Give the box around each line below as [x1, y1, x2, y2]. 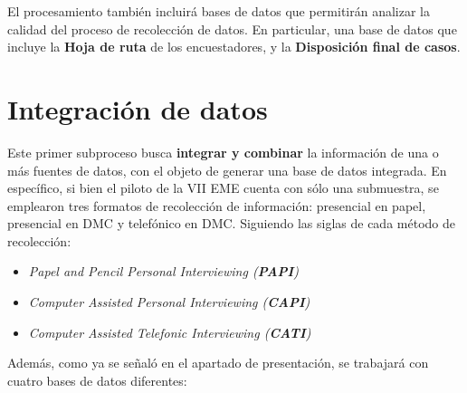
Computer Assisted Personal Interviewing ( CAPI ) [28, 292, 310, 312]
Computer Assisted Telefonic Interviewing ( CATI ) [28, 322, 311, 341]
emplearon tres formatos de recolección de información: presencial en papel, [7, 196, 426, 215]
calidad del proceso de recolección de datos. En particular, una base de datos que [7, 19, 457, 38]
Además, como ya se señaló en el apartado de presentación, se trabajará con [7, 353, 429, 372]
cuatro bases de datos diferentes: [7, 370, 187, 389]
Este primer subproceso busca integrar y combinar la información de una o [7, 142, 439, 161]
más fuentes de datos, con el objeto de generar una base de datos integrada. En [7, 160, 447, 179]
